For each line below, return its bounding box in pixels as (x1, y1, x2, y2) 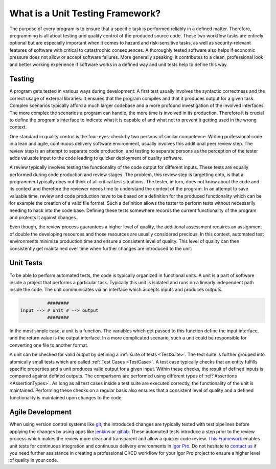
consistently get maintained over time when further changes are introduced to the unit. (9, 245, 193, 251)
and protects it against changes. (9, 215, 78, 221)
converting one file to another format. (9, 342, 89, 348)
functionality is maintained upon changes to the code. (9, 394, 123, 400)
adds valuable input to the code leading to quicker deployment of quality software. (9, 155, 183, 161)
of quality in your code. (9, 457, 58, 463)
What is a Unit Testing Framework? (9, 8, 161, 19)
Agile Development (9, 408, 72, 417)
